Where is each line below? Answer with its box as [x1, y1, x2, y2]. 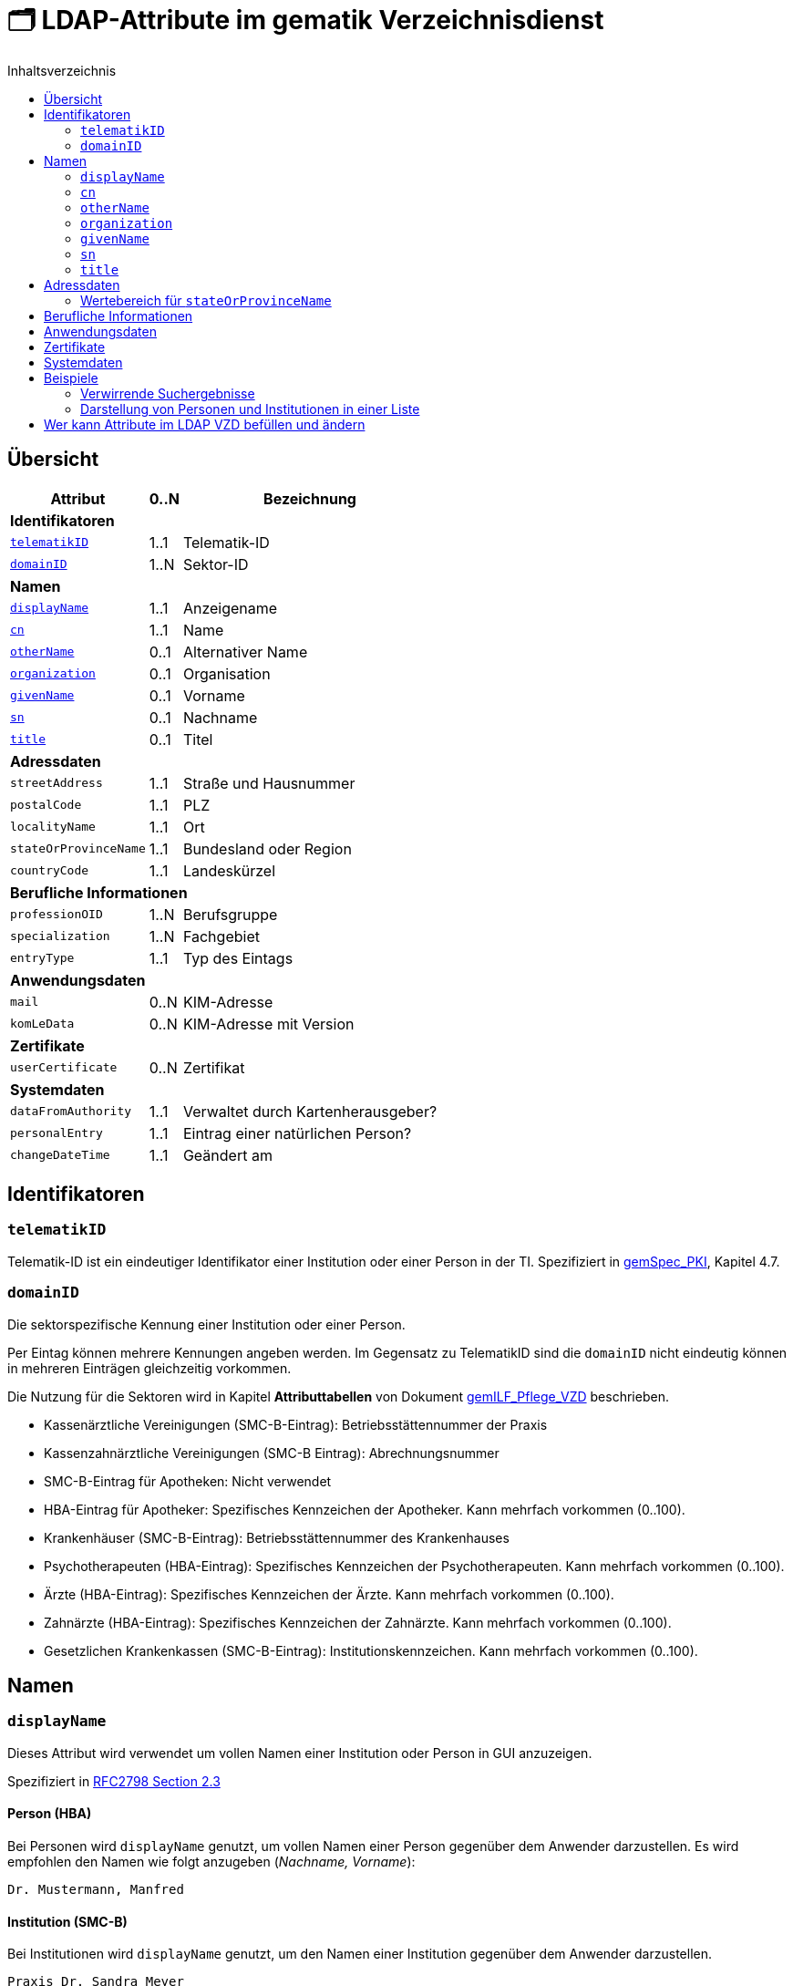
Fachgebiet [182, 926, 260, 946]
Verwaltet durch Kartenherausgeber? [182, 1102, 438, 1121]
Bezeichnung [263, 489, 356, 508]
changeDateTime [10, 1148, 110, 1163]
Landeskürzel [182, 861, 276, 880]
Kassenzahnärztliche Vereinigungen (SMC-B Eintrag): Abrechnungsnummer [44, 1444, 499, 1461]
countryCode [10, 864, 89, 878]
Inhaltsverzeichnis [7, 62, 117, 78]
